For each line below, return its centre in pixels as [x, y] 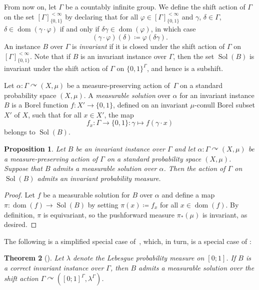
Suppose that [23, 168]
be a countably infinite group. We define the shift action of [155, 6]
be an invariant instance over [120, 148]
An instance [22, 46]
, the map [119, 114]
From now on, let [30, 6]
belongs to [20, 132]
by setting [103, 204]
